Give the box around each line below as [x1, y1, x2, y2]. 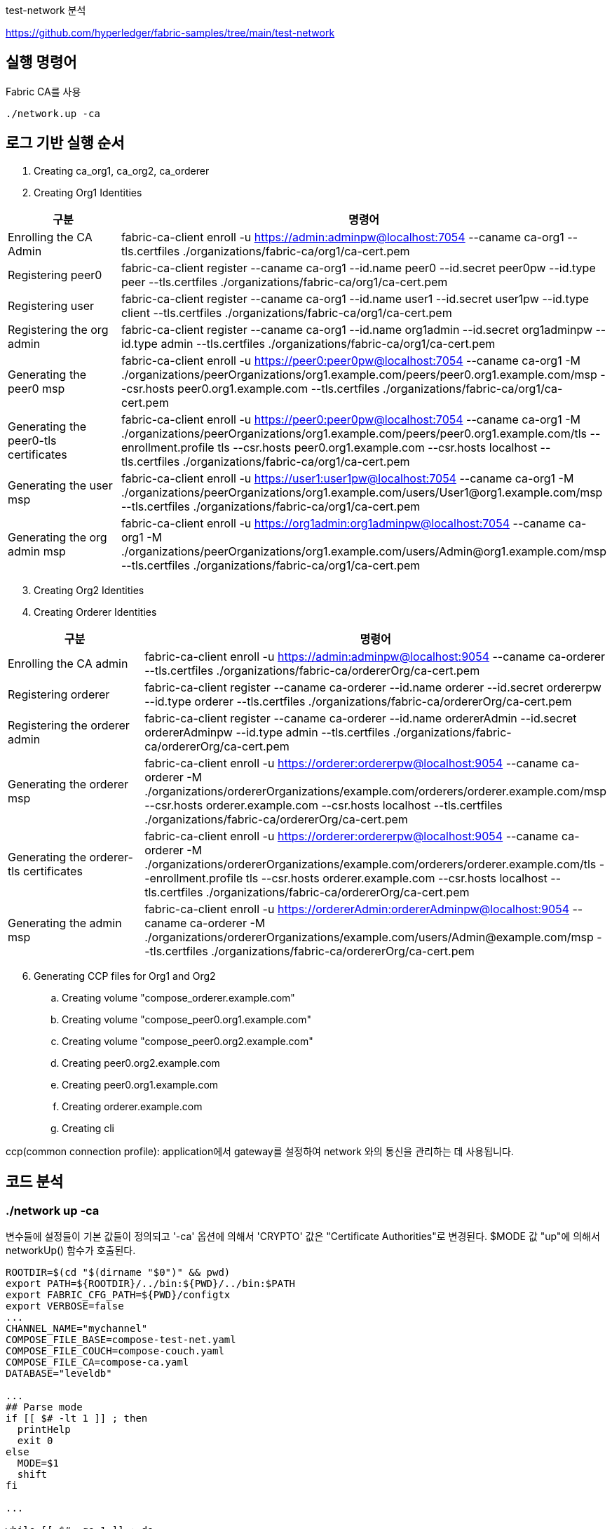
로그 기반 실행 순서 [6, 134, 125, 152]
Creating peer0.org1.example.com [62, 1078, 219, 1091]
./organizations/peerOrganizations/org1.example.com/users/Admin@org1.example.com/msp [121, 544, 606, 558]
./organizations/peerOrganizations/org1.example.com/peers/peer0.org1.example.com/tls [121, 426, 587, 440]
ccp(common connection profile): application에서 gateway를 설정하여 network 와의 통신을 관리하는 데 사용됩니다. [6, 1145, 514, 1157]
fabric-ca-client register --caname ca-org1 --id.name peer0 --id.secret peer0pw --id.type [121, 260, 596, 275]
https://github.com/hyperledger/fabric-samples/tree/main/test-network [6, 27, 335, 39]
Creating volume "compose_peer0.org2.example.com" [62, 1035, 313, 1047]
